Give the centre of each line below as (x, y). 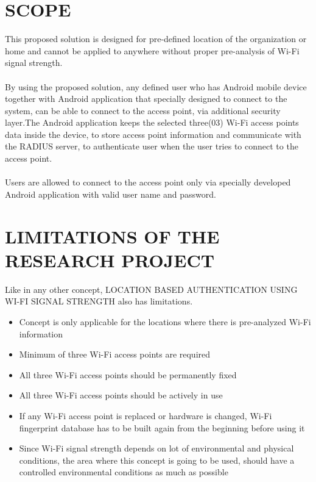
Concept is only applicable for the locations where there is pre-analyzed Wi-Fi (165, 321)
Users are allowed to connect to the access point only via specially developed (148, 182)
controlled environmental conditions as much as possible (124, 472)
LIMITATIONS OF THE (112, 236)
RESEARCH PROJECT (110, 260)
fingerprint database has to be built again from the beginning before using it (162, 427)
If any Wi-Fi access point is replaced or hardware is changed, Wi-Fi (146, 415)
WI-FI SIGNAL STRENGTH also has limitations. (99, 301)
